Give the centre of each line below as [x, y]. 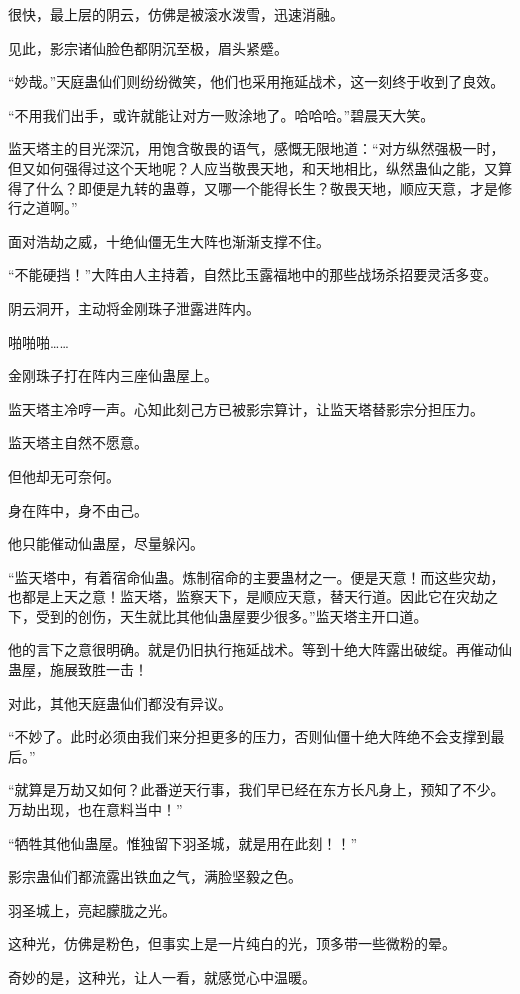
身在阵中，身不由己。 [78, 509]
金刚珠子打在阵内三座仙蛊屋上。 [113, 375]
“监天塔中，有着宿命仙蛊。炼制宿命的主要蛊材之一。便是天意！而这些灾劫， [256, 576]
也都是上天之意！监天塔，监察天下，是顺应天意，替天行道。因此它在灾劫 [246, 596]
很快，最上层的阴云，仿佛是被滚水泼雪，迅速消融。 [176, 14]
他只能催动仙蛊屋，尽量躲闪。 [106, 543]
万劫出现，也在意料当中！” [95, 809]
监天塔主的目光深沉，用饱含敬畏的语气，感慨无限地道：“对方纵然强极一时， [256, 148]
